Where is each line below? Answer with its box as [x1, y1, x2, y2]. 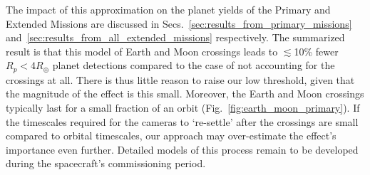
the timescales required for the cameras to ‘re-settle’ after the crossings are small [6, 114, 359, 129]
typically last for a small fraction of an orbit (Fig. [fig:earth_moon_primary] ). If [6, 100, 360, 115]
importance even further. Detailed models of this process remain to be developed [6, 142, 359, 157]
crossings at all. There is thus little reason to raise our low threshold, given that [6, 72, 355, 87]
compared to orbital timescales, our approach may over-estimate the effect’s [6, 128, 336, 143]
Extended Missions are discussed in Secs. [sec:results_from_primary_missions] [6, 16, 352, 31]
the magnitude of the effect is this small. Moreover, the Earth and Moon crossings [6, 86, 364, 101]
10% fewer [294, 43, 339, 58]
